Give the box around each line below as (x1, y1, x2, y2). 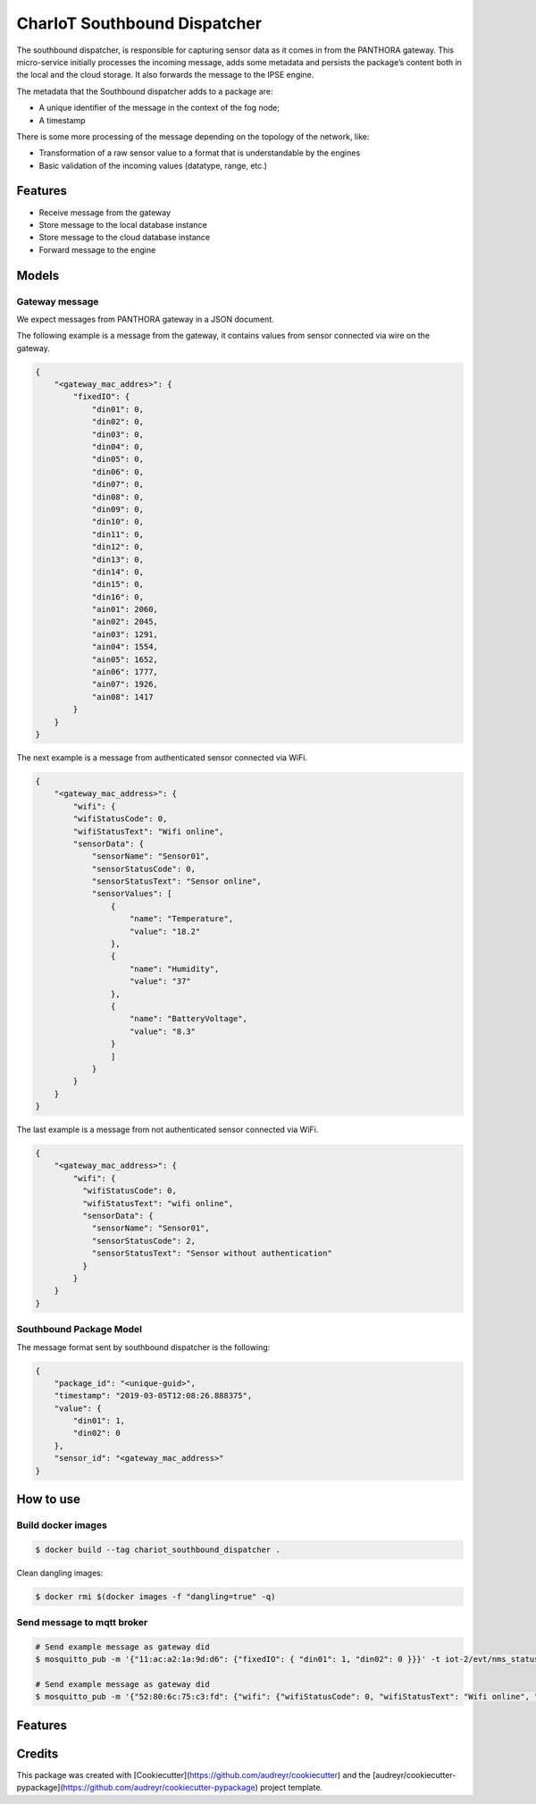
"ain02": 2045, (91, 617, 158, 627)
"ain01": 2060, (91, 604, 158, 615)
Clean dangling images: (16, 1567, 104, 1578)
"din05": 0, (91, 454, 145, 465)
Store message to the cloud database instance (38, 232, 211, 243)
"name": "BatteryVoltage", (130, 1014, 247, 1024)
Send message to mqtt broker (16, 1616, 148, 1629)
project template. (259, 1783, 323, 1793)
